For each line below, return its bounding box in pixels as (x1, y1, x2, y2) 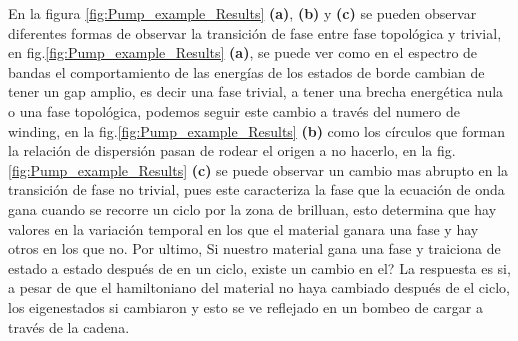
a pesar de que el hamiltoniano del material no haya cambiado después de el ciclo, (8, 277, 510, 298)
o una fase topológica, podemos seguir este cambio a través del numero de (8, 100, 460, 121)
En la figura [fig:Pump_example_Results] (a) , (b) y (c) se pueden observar (8, 3, 477, 23)
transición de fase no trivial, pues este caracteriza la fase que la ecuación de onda (8, 179, 505, 200)
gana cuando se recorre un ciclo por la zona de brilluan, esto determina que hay (8, 198, 497, 219)
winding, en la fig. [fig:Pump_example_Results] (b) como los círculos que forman (8, 120, 506, 141)
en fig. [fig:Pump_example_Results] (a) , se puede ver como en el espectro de (8, 42, 478, 63)
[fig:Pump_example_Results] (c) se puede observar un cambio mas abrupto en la (8, 159, 509, 180)
